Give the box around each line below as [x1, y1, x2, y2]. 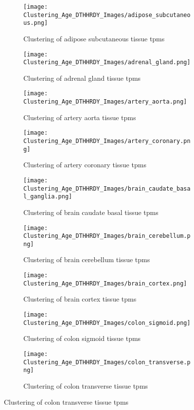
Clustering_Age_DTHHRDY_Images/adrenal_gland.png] [23, 59, 191, 66]
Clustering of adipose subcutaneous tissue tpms [23, 33, 165, 43]
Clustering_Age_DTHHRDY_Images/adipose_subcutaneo [23, 11, 191, 18]
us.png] [23, 19, 48, 27]
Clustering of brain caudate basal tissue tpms [23, 207, 159, 217]
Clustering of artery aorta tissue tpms [23, 112, 136, 122]
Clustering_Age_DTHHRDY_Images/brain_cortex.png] [23, 280, 187, 287]
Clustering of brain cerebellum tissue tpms [23, 254, 150, 265]
